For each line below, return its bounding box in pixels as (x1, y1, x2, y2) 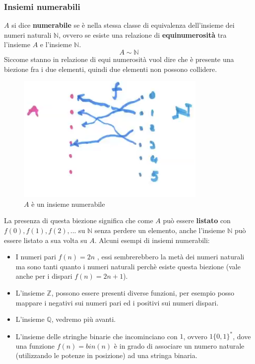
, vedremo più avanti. (51, 314, 116, 324)
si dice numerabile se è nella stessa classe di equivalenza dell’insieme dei (11, 20, 235, 30)
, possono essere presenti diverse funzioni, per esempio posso (51, 287, 234, 298)
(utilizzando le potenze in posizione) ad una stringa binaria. (15, 350, 197, 361)
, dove (233, 331, 251, 341)
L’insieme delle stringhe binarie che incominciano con (15, 331, 178, 341)
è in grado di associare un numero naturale (114, 340, 245, 351)
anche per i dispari (15, 271, 72, 281)
